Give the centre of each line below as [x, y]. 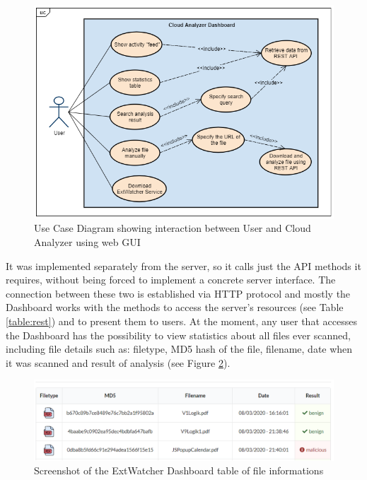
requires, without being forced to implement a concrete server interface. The [171, 280]
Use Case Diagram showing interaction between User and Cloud [173, 228]
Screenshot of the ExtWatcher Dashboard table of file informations [179, 470]
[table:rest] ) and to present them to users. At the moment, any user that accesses [181, 321]
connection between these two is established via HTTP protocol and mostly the [178, 293]
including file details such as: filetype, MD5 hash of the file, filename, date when [179, 349]
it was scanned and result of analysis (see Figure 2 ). [118, 362]
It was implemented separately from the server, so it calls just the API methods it [183, 265]
